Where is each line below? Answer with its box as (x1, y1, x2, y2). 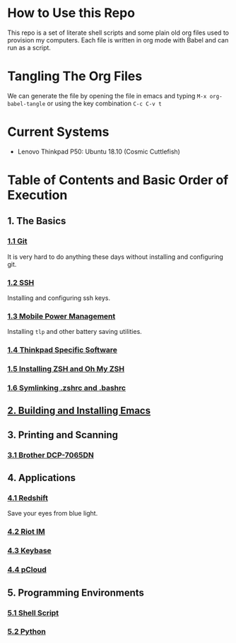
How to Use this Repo (7, 5, 136, 21)
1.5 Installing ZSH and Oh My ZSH (7, 364, 125, 374)
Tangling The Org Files (7, 69, 143, 84)
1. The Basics (7, 215, 66, 227)
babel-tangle (7, 100, 46, 108)
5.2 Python (7, 627, 46, 637)
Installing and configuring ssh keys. (7, 294, 111, 302)
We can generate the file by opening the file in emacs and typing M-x (7, 91, 207, 100)
